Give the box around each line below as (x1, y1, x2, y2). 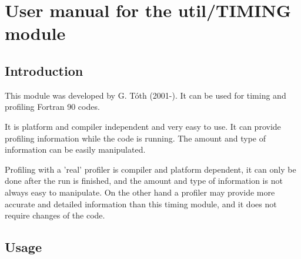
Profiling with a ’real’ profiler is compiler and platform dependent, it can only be (5, 163, 296, 175)
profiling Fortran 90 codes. (5, 100, 100, 113)
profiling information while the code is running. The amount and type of (5, 132, 266, 144)
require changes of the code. (5, 209, 105, 221)
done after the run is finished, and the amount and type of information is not (5, 174, 283, 187)
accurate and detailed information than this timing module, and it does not (5, 197, 277, 210)
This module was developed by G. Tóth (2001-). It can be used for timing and (5, 89, 286, 101)
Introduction (5, 61, 83, 79)
